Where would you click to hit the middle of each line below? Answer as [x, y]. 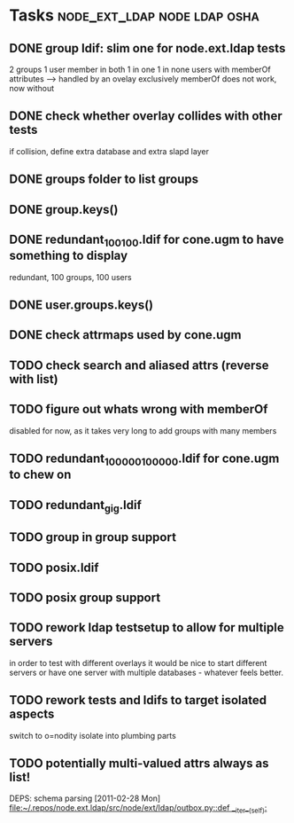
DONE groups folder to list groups [104, 180]
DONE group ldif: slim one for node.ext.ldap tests [147, 48]
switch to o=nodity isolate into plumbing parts [93, 735]
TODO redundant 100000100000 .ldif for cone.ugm [144, 459]
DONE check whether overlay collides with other [146, 116]
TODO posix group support [85, 597]
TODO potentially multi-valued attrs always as [139, 763]
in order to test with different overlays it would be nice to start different [138, 662]
